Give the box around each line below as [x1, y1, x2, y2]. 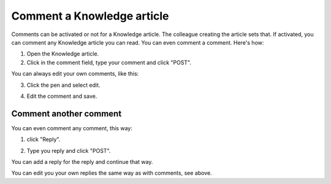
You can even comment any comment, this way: [11, 124, 133, 131]
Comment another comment [11, 108, 122, 119]
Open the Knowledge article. [26, 50, 99, 57]
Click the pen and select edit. [26, 81, 101, 89]
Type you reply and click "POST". [26, 147, 111, 154]
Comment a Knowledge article [11, 9, 169, 23]
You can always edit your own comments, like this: [11, 70, 139, 78]
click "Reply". [26, 136, 61, 143]
